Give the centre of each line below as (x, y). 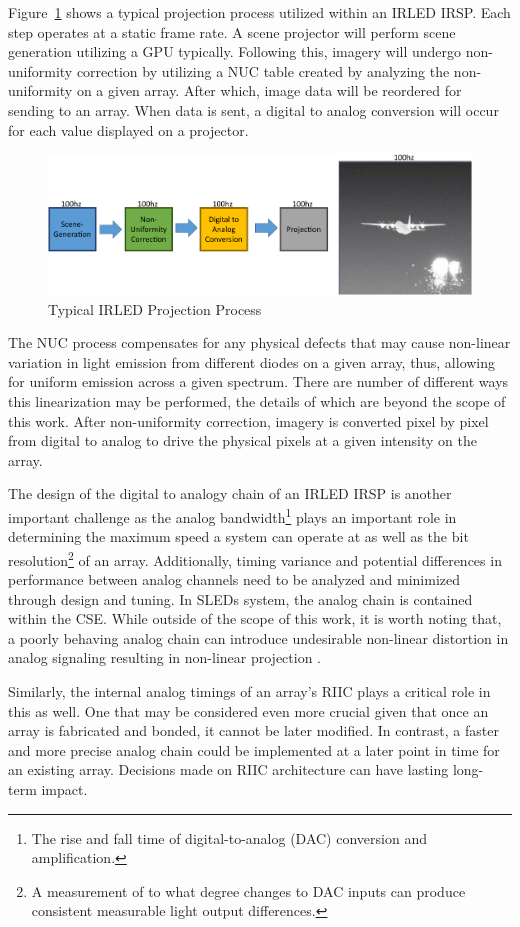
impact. (64, 789)
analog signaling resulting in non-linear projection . (165, 657)
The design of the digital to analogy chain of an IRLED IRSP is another (230, 493)
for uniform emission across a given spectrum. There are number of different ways (258, 381)
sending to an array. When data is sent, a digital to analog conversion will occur (253, 109)
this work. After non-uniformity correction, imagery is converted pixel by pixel (248, 420)
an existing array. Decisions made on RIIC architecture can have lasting (228, 769)
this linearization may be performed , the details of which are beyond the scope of (257, 401)
